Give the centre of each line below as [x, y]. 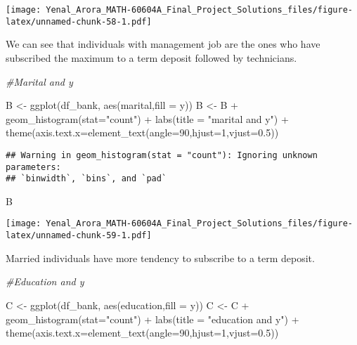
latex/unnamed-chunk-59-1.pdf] [79, 236]
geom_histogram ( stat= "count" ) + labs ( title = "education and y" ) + [152, 319]
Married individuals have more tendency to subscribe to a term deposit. [160, 258]
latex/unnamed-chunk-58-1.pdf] [79, 21]
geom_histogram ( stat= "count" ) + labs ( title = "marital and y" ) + [147, 118]
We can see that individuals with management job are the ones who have [163, 44]
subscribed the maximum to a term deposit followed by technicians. [151, 57]
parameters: [33, 167]
